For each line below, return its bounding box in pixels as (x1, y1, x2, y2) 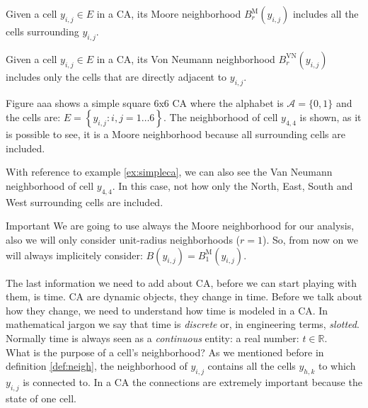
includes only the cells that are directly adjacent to (6, 69, 227, 84)
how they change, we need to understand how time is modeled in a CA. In (6, 302, 328, 317)
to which (318, 358, 356, 373)
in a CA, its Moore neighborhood (96, 6, 241, 21)
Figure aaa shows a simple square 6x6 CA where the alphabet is (6, 95, 284, 110)
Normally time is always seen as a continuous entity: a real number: (6, 330, 299, 345)
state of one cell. (6, 390, 77, 405)
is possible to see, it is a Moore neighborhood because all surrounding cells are (6, 127, 345, 142)
